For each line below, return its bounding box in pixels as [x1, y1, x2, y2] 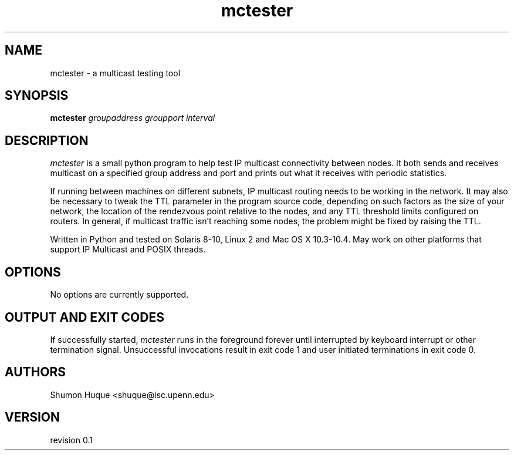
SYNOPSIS [5, 88, 69, 103]
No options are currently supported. [50, 289, 189, 300]
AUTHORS [5, 365, 66, 380]
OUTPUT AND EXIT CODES [5, 309, 164, 325]
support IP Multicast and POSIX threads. [50, 244, 206, 255]
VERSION [5, 410, 60, 425]
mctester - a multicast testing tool [50, 68, 181, 78]
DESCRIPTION [5, 133, 89, 148]
